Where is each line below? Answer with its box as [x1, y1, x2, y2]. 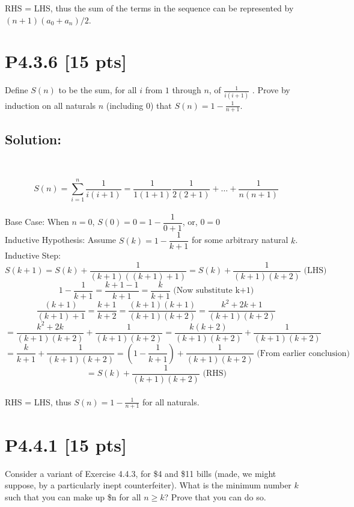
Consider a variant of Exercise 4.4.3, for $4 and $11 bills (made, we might [5, 467, 276, 479]
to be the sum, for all [58, 84, 137, 96]
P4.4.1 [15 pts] [5, 432, 127, 456]
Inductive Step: [5, 249, 61, 262]
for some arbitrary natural [191, 233, 288, 246]
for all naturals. [142, 395, 200, 408]
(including [106, 99, 144, 111]
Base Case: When [5, 215, 69, 228]
